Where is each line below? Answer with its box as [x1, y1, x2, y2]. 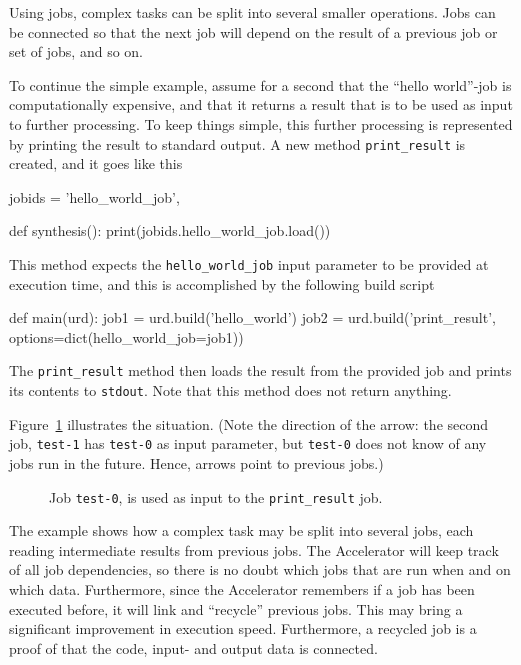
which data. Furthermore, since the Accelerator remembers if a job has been [9, 579, 475, 600]
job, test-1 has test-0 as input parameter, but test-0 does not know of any [9, 433, 487, 454]
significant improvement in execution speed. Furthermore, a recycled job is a [9, 618, 477, 639]
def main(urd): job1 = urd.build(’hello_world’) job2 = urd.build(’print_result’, [9, 307, 496, 328]
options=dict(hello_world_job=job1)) [9, 326, 244, 347]
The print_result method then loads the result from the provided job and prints [9, 360, 512, 381]
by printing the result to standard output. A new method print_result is [9, 133, 466, 154]
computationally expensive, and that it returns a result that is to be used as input [9, 94, 513, 115]
